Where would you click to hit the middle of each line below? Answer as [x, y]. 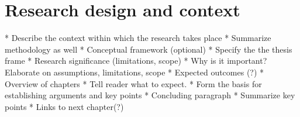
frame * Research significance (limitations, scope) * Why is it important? [136, 61]
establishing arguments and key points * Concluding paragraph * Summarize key [150, 95]
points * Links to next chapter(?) [64, 106]
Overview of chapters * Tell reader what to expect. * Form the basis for [133, 83]
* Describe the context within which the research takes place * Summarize [138, 38]
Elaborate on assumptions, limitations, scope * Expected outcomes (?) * [135, 72]
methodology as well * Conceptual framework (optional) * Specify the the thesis [149, 49]
